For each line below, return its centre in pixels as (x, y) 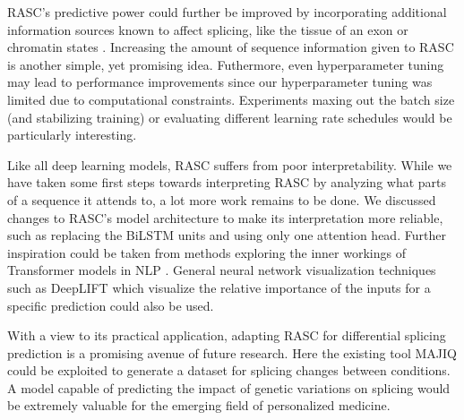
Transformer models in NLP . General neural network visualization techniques (222, 270)
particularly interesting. (72, 135)
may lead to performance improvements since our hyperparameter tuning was (220, 82)
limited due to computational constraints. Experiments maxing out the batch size (231, 99)
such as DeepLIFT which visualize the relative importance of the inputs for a (219, 287)
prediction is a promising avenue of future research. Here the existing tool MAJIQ (232, 352)
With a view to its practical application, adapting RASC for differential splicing (227, 335)
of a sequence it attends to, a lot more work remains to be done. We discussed (222, 199)
